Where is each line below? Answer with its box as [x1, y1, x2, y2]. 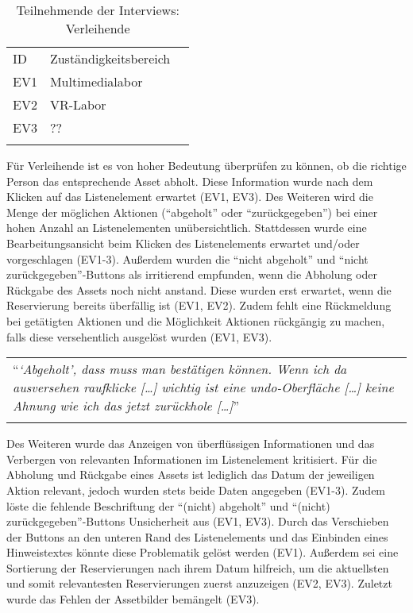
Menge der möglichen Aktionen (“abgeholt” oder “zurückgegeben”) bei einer [6, 203, 378, 220]
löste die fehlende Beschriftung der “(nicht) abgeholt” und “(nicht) [6, 497, 330, 514]
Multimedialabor [49, 72, 143, 91]
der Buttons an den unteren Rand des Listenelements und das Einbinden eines [6, 528, 388, 545]
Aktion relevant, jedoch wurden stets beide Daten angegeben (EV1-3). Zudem [6, 481, 386, 498]
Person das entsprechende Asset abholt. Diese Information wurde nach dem [6, 172, 373, 189]
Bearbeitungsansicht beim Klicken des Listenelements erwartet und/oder [6, 234, 360, 251]
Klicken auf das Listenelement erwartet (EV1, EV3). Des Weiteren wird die [6, 188, 373, 205]
